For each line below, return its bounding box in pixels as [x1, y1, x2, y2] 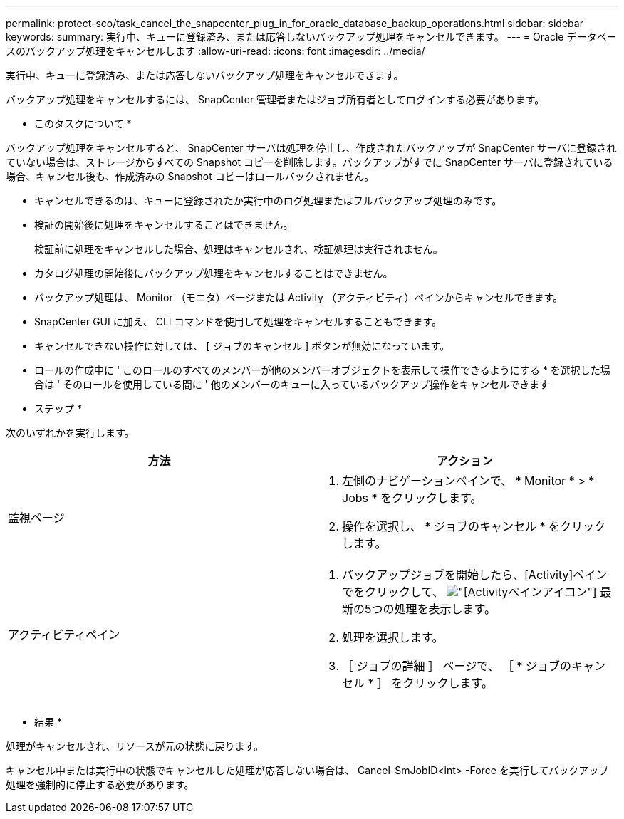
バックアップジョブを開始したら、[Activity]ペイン [342, 568, 608, 582]
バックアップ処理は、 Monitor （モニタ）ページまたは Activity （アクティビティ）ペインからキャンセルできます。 [34, 291, 563, 303]
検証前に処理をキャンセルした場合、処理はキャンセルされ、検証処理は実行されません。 [34, 243, 443, 255]
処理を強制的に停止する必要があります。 [6, 778, 194, 791]
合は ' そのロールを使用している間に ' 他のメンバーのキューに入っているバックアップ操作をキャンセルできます [34, 378, 550, 390]
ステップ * [34, 402, 82, 414]
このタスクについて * [34, 118, 132, 130]
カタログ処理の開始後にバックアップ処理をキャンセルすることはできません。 [34, 267, 393, 279]
